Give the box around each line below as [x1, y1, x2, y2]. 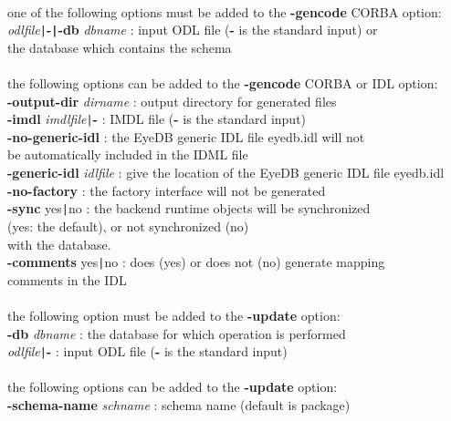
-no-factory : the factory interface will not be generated [7, 180, 326, 200]
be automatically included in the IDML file [7, 145, 248, 164]
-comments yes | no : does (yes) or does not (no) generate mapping [7, 252, 385, 272]
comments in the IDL [7, 270, 127, 289]
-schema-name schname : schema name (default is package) [7, 395, 351, 414]
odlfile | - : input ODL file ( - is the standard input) [7, 342, 288, 361]
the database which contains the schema [7, 37, 232, 56]
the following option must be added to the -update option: [7, 305, 341, 324]
